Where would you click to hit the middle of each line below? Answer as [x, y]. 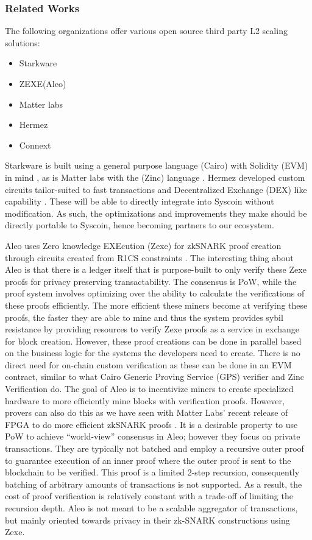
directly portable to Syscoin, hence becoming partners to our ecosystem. [140, 225]
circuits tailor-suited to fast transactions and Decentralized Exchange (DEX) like [156, 189]
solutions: [23, 42]
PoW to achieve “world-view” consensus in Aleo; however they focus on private [153, 436]
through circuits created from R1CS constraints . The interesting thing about [149, 257]
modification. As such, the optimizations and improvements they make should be [156, 213]
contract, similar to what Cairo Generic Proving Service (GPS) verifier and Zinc [154, 377]
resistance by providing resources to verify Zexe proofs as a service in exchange [152, 329]
